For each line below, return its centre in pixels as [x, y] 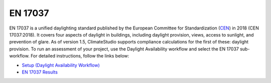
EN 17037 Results [40, 72]
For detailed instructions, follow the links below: [80, 56]
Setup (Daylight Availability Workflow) [61, 65]
